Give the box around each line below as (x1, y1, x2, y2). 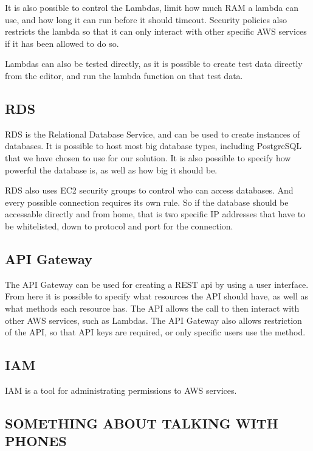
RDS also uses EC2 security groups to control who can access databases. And (5, 184, 294, 197)
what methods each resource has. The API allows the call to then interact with (5, 301, 300, 314)
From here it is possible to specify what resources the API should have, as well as (5, 290, 308, 302)
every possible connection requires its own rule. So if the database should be (5, 195, 289, 208)
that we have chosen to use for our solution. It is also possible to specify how (5, 151, 291, 164)
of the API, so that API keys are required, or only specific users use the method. (5, 326, 306, 338)
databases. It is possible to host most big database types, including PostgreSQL (5, 139, 302, 152)
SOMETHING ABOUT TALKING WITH (5, 413, 278, 432)
